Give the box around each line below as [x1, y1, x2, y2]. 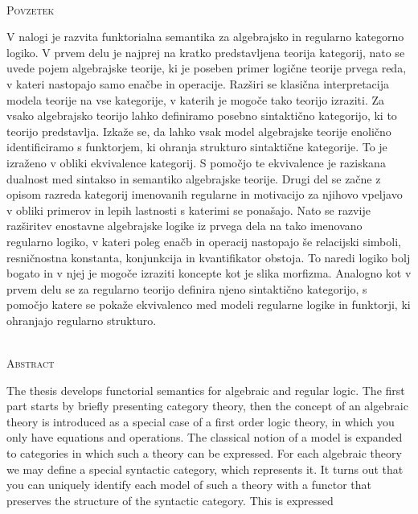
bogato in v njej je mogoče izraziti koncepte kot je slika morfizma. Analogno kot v [6, 265, 412, 282]
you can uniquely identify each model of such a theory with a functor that [6, 476, 372, 493]
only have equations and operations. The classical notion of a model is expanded [6, 429, 403, 446]
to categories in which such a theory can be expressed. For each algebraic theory [6, 445, 402, 462]
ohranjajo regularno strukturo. [6, 311, 157, 328]
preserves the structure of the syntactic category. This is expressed [6, 491, 334, 508]
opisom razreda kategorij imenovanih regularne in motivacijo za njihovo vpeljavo [6, 186, 403, 203]
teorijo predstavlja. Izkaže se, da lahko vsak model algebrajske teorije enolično [6, 122, 391, 139]
